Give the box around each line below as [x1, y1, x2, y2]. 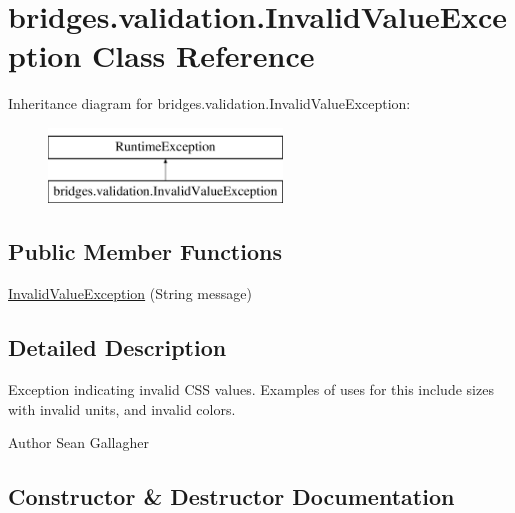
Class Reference [92, 35, 315, 76]
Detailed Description [8, 332, 227, 363]
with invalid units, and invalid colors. [8, 398, 236, 419]
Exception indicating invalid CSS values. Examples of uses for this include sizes [8, 379, 494, 400]
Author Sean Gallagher [8, 432, 149, 453]
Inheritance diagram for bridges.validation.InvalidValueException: [8, 93, 411, 114]
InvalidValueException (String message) [8, 283, 252, 304]
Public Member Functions [8, 236, 282, 267]
